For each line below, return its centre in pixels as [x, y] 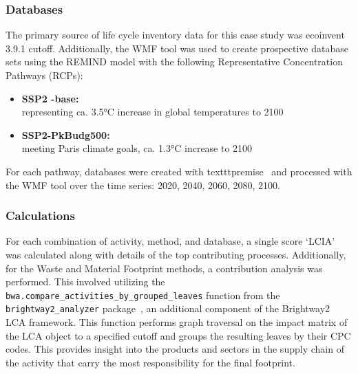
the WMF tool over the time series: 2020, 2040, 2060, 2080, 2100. [143, 185]
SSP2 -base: [50, 98]
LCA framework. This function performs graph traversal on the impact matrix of [177, 322]
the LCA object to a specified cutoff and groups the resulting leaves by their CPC [178, 335]
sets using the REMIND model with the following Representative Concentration [174, 62]
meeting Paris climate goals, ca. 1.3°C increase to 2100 [137, 148]
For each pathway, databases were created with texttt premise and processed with [179, 171]
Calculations [40, 216]
